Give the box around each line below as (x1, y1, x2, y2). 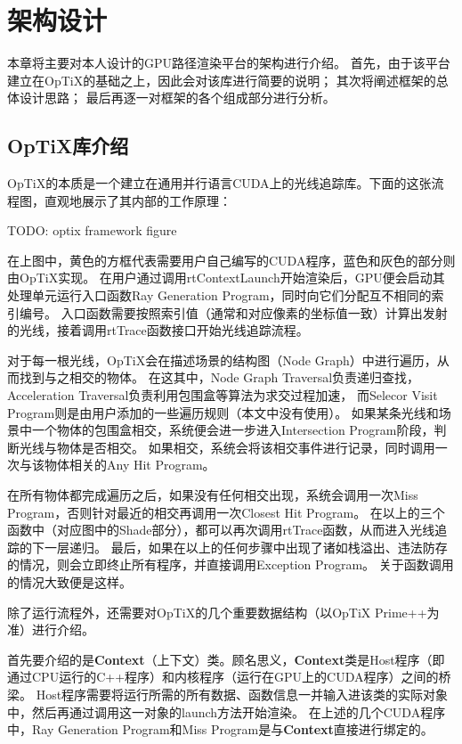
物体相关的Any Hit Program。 (44, 455, 215, 474)
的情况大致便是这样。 (7, 572, 132, 591)
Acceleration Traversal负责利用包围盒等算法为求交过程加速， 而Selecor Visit (7, 386, 438, 405)
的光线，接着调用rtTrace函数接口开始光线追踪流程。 (7, 321, 309, 339)
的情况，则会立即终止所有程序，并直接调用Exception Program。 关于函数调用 (7, 555, 454, 574)
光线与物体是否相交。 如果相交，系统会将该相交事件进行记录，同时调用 (19, 437, 435, 456)
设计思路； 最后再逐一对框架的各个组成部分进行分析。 (19, 88, 336, 107)
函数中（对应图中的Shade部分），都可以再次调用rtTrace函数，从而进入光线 (7, 520, 435, 539)
